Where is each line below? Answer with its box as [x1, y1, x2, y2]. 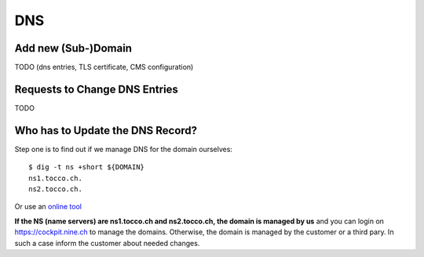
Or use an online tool [14, 202, 82, 212]
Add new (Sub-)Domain [14, 42, 133, 55]
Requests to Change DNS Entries [14, 82, 178, 96]
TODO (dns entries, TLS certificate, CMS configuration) [14, 63, 194, 72]
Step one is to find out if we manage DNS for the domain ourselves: [14, 144, 233, 154]
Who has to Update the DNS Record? [14, 124, 198, 137]
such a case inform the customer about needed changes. [14, 238, 200, 248]
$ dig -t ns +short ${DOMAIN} [28, 163, 145, 172]
